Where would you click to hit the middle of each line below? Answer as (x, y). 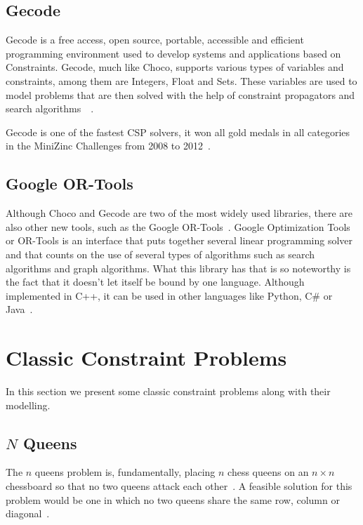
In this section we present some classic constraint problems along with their (168, 391)
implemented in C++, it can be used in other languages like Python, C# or (169, 295)
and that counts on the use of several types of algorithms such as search (160, 254)
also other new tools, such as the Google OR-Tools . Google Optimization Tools (178, 226)
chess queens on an (268, 472)
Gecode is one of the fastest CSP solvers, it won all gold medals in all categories (178, 132)
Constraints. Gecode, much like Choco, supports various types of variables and (175, 67)
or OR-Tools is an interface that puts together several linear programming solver (179, 240)
